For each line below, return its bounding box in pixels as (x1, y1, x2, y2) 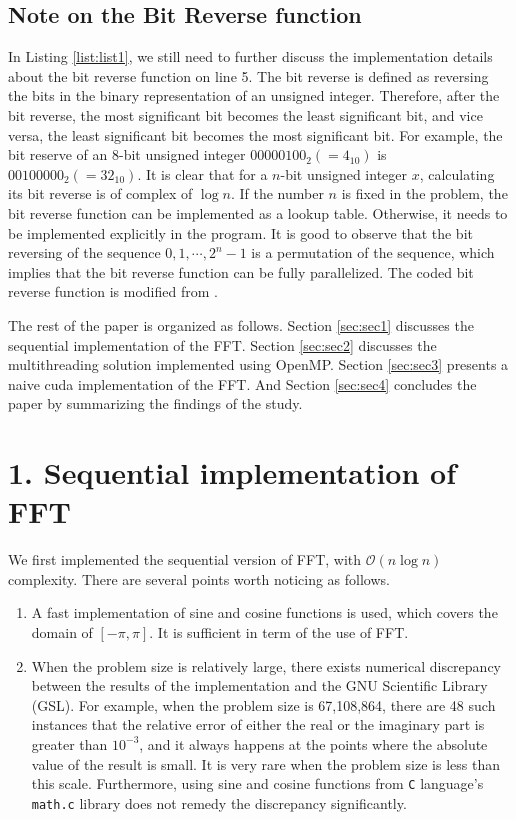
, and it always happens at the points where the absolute (139, 733, 488, 754)
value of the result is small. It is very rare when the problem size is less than (31, 753, 500, 774)
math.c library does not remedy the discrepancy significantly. (31, 792, 407, 813)
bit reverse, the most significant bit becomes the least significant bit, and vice (8, 104, 483, 125)
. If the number (230, 183, 324, 204)
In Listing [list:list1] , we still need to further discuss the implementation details (8, 46, 493, 67)
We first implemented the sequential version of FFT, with (8, 549, 362, 570)
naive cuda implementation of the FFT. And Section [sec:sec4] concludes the (8, 373, 477, 394)
